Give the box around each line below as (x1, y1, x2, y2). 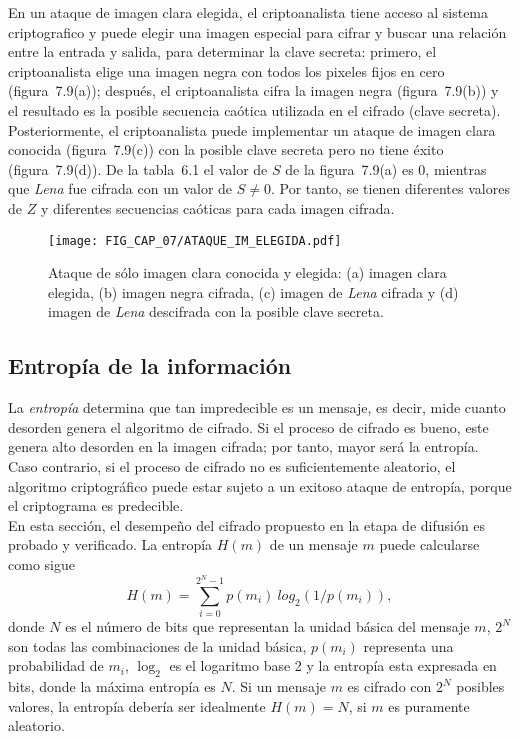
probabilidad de (8, 655, 104, 676)
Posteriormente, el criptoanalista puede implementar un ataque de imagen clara (8, 119, 496, 140)
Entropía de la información (8, 350, 292, 381)
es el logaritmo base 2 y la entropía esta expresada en (169, 655, 497, 676)
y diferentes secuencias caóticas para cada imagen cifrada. (40, 197, 395, 218)
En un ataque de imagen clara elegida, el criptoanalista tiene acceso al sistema (8, 2, 489, 22)
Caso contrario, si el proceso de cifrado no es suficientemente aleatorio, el (8, 455, 456, 476)
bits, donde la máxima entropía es (8, 676, 216, 697)
